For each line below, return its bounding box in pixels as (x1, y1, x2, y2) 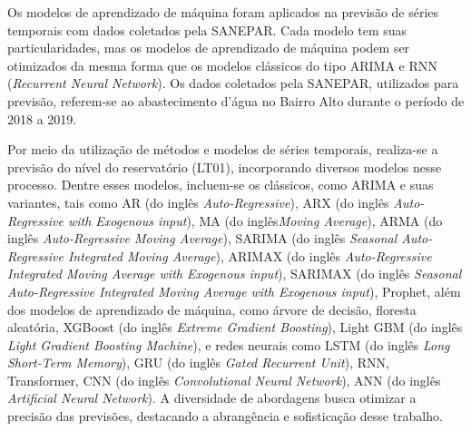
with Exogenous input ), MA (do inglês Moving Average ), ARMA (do (67, 211, 443, 230)
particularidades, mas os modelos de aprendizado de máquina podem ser (7, 38, 410, 57)
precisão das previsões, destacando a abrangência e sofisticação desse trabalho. (7, 407, 443, 426)
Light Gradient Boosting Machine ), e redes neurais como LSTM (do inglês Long (7, 335, 450, 354)
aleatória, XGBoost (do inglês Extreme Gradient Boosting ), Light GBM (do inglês (7, 318, 463, 337)
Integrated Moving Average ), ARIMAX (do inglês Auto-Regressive (67, 246, 432, 265)
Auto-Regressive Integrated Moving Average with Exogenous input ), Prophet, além (7, 281, 461, 300)
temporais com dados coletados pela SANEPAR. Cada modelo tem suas (7, 20, 407, 39)
